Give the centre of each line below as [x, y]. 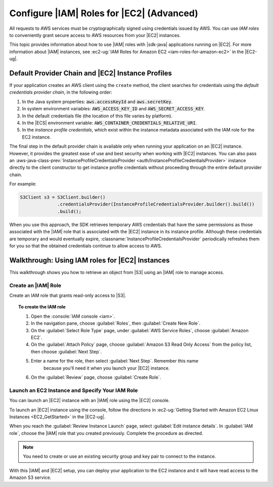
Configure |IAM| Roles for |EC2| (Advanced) [104, 13]
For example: [23, 184]
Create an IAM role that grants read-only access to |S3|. [68, 295]
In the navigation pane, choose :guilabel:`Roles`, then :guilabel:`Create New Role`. [116, 323]
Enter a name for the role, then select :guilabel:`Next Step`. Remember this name [115, 361]
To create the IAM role [42, 307]
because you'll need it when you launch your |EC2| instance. [107, 368]
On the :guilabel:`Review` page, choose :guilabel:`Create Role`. [96, 377]
